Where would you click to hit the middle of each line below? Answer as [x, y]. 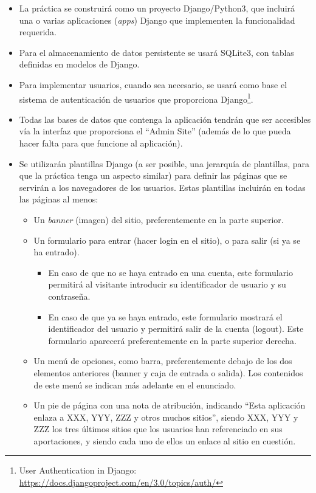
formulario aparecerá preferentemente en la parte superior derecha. [172, 340]
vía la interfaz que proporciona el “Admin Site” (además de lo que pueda [155, 131]
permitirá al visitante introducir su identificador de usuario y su [167, 284]
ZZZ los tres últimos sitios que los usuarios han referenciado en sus [158, 429]
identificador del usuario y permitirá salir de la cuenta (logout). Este [176, 329]
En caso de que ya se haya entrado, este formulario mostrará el [165, 316]
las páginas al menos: [59, 199]
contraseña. [69, 296]
